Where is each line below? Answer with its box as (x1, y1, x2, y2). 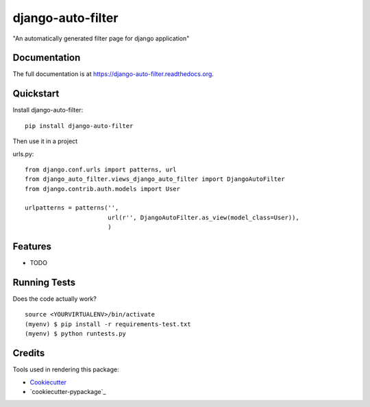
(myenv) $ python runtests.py (25, 330, 127, 338)
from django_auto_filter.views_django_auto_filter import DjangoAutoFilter (25, 175, 285, 183)
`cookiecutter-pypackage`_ (29, 387, 106, 395)
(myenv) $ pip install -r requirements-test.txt (25, 320, 191, 328)
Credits (12, 347, 45, 359)
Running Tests (12, 276, 75, 288)
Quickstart (12, 88, 60, 99)
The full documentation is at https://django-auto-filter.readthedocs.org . (12, 70, 214, 78)
